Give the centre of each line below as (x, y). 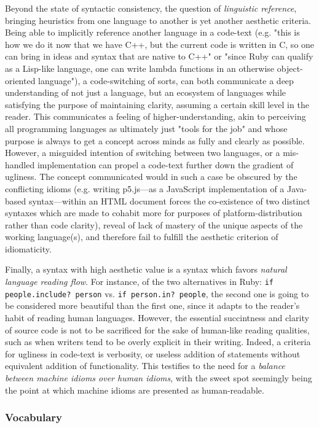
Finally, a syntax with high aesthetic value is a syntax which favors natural (146, 269)
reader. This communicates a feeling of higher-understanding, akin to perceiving (156, 116)
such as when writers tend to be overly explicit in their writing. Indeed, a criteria (158, 342)
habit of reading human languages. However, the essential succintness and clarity (157, 317)
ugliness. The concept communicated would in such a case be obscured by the (151, 177)
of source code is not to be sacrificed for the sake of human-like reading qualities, (157, 329)
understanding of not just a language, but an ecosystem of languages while (146, 92)
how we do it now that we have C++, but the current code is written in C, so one (160, 44)
